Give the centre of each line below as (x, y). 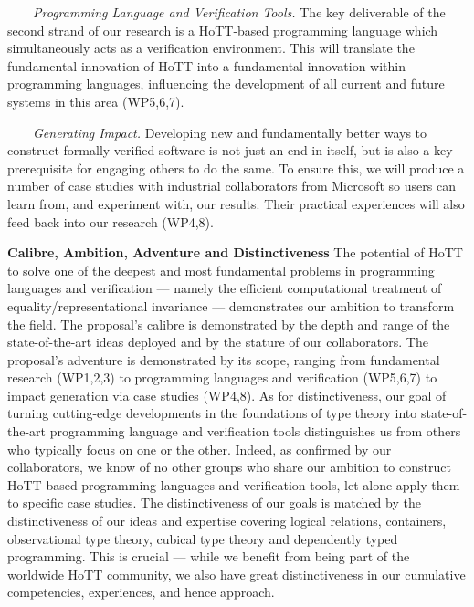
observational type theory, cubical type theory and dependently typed (203, 538)
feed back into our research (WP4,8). (111, 221)
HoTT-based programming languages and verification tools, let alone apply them (234, 484)
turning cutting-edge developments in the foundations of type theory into (212, 413)
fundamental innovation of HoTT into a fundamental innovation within (207, 65)
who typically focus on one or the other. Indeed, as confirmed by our (200, 449)
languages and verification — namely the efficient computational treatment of (225, 288)
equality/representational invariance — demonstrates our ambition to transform (231, 305)
